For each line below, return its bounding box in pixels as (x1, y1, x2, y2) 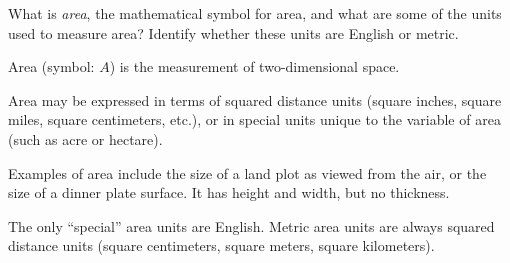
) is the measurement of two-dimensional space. (109, 56, 400, 77)
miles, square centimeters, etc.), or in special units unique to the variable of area (8, 109, 501, 130)
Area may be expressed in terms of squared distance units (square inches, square (8, 89, 502, 110)
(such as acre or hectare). (8, 128, 163, 149)
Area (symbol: (8, 56, 95, 77)
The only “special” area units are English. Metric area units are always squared (8, 215, 495, 236)
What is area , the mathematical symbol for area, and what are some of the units (8, 3, 502, 23)
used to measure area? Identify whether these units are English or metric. (8, 22, 459, 43)
